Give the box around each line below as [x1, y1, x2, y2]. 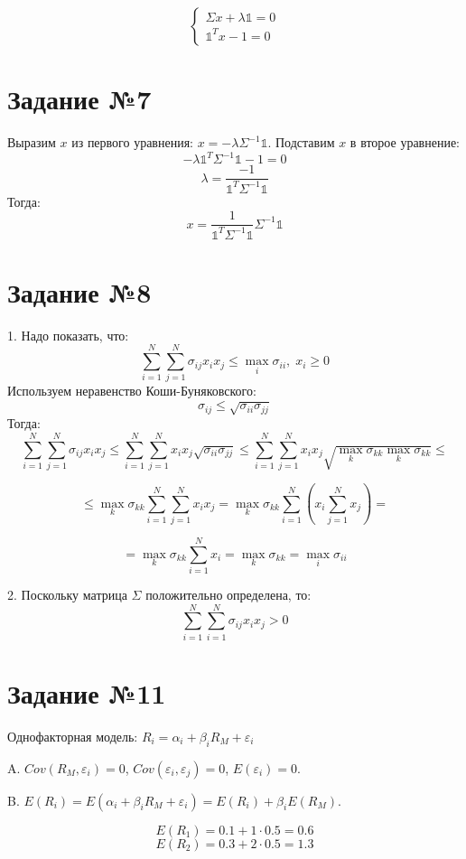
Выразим [7, 133, 56, 152]
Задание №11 [7, 674, 166, 711]
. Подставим [267, 133, 335, 152]
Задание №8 [7, 273, 152, 310]
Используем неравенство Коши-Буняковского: [7, 381, 256, 400]
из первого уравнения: [71, 133, 194, 152]
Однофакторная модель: [7, 726, 138, 745]
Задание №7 [7, 80, 152, 117]
